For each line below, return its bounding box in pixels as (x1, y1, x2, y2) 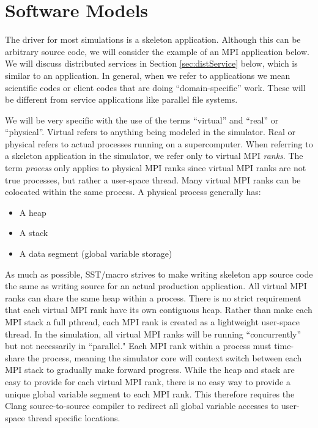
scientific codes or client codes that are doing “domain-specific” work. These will (5, 81, 306, 94)
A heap (19, 205, 46, 218)
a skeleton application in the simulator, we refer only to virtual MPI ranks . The (5, 149, 303, 162)
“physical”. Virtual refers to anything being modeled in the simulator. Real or (5, 125, 296, 138)
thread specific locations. (28, 411, 120, 424)
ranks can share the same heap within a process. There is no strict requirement (5, 291, 301, 304)
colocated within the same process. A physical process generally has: (5, 185, 261, 198)
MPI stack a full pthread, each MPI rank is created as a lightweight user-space (5, 315, 300, 328)
